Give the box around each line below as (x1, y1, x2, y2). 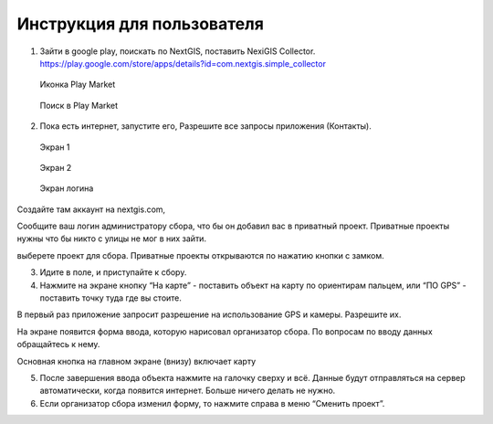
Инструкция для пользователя (16, 14, 265, 34)
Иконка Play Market (39, 79, 116, 90)
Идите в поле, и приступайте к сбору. (39, 267, 187, 278)
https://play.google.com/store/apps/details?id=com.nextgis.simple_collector (39, 58, 326, 69)
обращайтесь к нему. (16, 339, 100, 350)
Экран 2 (39, 162, 72, 173)
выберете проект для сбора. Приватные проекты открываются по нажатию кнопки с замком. (16, 249, 385, 260)
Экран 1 (39, 142, 70, 153)
